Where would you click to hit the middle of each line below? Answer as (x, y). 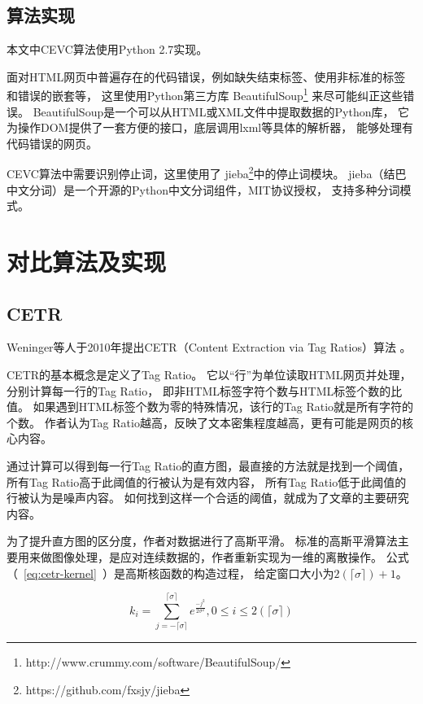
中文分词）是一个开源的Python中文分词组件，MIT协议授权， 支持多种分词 (203, 189)
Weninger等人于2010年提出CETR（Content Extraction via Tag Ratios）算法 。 (209, 347)
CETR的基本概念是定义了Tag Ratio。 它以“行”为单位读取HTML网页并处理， (209, 375)
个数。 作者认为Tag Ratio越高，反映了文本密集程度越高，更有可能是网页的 (204, 422)
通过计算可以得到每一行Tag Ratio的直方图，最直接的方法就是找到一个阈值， (208, 466)
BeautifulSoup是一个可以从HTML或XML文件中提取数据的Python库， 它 (221, 111)
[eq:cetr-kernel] (60, 573)
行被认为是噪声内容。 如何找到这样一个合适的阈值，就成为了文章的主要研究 (208, 498)
